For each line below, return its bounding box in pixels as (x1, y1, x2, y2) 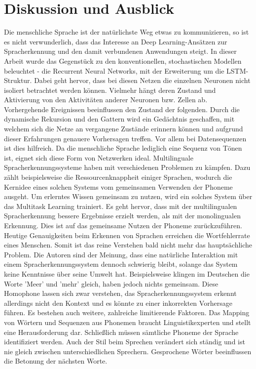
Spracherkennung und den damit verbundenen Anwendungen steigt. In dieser (4, 46, 237, 56)
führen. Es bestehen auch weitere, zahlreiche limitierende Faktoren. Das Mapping (4, 307, 250, 318)
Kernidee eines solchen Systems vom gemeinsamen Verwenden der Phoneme (4, 181, 233, 192)
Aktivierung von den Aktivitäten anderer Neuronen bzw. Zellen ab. (4, 94, 208, 105)
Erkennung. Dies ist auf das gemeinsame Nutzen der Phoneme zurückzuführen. (4, 220, 242, 230)
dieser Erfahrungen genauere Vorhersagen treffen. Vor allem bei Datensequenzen (4, 133, 247, 143)
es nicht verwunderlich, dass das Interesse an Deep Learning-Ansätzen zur (4, 36, 227, 46)
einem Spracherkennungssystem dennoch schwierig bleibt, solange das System (4, 259, 238, 269)
